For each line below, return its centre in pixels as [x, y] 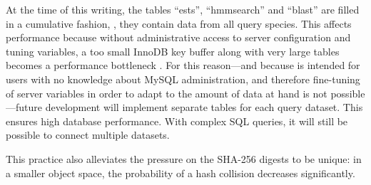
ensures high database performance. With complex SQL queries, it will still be [177, 121]
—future [24, 107]
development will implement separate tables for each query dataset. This [204, 107]
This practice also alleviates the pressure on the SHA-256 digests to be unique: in [184, 158]
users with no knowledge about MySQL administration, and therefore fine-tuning [183, 79]
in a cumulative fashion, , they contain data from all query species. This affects [179, 23]
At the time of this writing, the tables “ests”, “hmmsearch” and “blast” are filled [183, 9]
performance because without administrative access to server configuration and [178, 37]
